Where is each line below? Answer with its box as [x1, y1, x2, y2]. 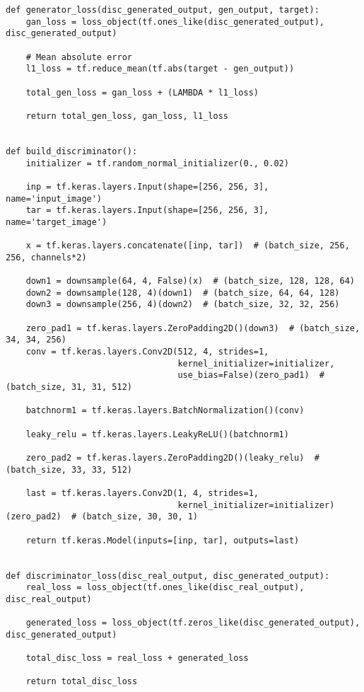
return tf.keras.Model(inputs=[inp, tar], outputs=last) [25, 535, 300, 546]
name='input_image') [6, 193, 102, 204]
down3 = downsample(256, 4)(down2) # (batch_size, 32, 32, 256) [25, 299, 340, 310]
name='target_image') [6, 217, 107, 227]
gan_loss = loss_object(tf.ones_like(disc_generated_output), [25, 16, 325, 27]
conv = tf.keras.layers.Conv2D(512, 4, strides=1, [25, 347, 269, 357]
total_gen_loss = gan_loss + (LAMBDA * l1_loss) [25, 87, 259, 98]
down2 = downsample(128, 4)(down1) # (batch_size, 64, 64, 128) [25, 287, 340, 298]
